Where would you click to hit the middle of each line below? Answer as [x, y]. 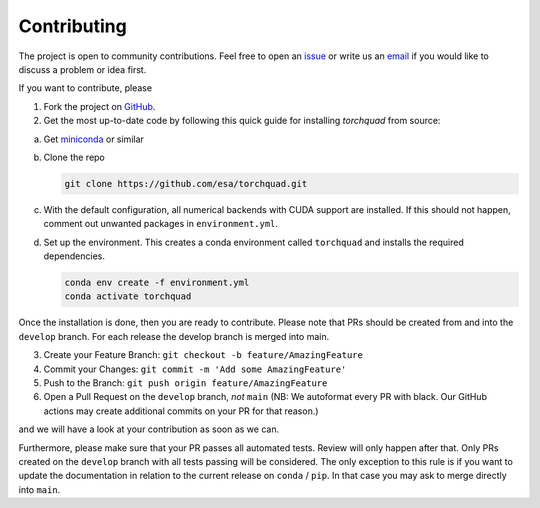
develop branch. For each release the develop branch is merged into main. [174, 336]
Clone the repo [74, 157]
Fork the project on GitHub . [99, 106]
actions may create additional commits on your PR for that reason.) [181, 411]
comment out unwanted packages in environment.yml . [161, 224]
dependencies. [74, 256]
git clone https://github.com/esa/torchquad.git [186, 183]
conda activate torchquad [128, 296]
